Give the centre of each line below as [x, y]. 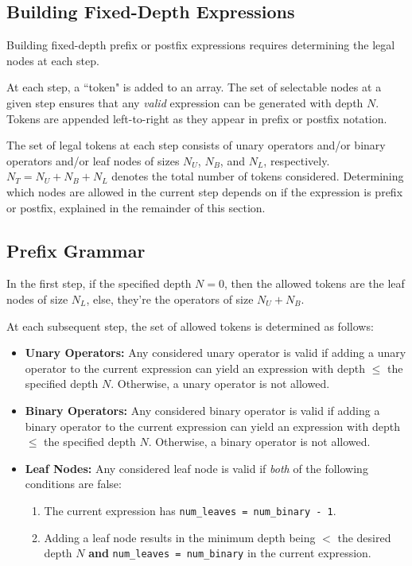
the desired [364, 537]
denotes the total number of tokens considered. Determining [258, 176]
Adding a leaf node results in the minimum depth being [180, 537]
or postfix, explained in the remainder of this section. [136, 207]
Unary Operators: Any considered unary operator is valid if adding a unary [216, 353]
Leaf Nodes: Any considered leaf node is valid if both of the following [196, 468]
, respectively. [297, 160]
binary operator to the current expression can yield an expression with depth [212, 426]
